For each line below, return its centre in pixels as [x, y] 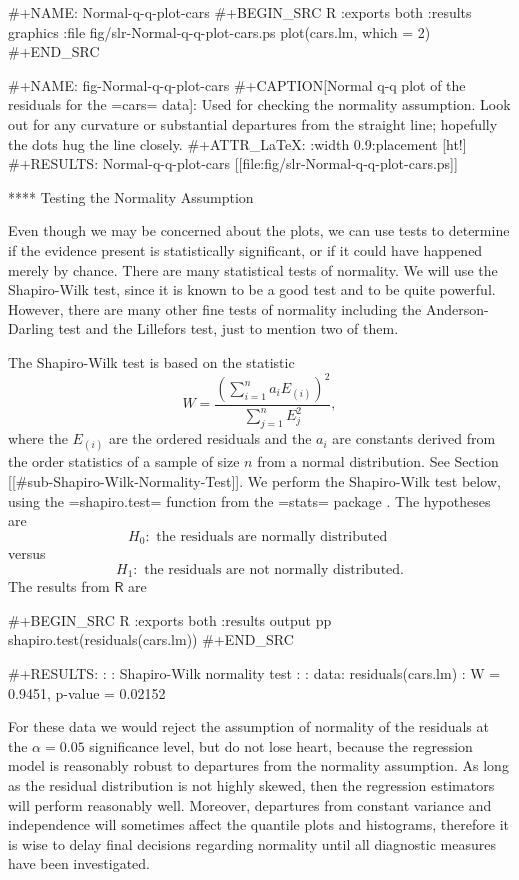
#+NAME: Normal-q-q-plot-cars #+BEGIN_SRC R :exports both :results [240, 12]
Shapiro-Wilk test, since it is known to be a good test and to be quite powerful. [252, 289]
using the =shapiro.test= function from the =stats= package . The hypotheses [249, 500]
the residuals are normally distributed [272, 536]
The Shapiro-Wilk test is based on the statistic [151, 361]
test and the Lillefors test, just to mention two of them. [228, 328]
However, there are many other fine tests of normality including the [215, 308]
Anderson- [457, 308]
